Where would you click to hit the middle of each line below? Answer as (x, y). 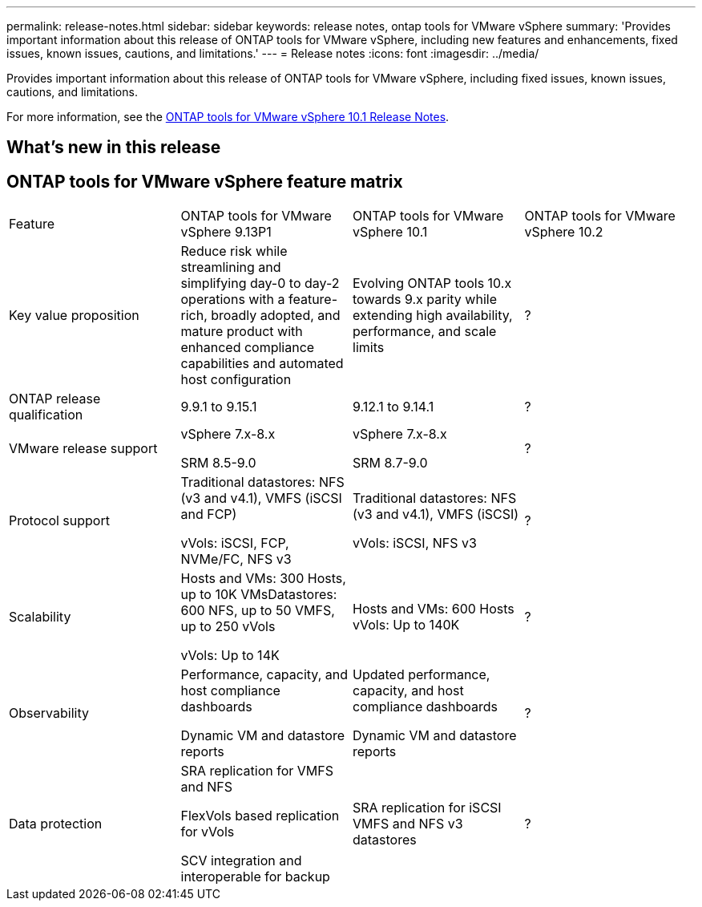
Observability (49, 713)
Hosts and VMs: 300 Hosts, (263, 579)
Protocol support (59, 521)
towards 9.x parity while (425, 300)
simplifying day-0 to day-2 (260, 283)
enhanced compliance (248, 348)
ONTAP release (55, 399)
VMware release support (83, 449)
